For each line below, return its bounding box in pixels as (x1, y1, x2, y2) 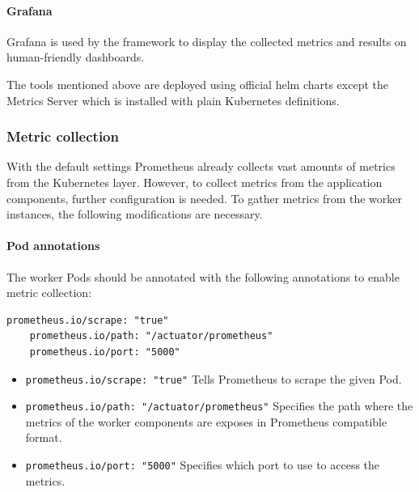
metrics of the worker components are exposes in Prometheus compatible (25, 413, 387, 430)
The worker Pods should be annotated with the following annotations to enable (6, 268, 400, 285)
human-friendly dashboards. (6, 49, 145, 66)
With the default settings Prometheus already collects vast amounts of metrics (6, 158, 396, 175)
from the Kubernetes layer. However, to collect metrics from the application (6, 173, 383, 190)
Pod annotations (6, 237, 100, 254)
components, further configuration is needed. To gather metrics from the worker (6, 189, 402, 206)
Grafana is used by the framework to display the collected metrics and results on (6, 32, 407, 49)
